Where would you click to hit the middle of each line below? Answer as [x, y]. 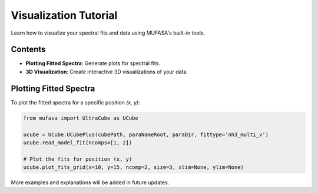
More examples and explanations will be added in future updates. [90, 182]
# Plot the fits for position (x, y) [78, 159]
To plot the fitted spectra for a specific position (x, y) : [76, 102]
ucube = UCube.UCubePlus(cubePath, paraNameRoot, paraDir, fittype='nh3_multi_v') [146, 134]
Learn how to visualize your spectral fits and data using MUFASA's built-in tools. [108, 33]
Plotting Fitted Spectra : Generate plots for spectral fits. [93, 63]
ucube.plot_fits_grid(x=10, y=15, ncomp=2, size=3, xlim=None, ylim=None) [134, 167]
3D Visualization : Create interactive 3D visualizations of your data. [107, 72]
